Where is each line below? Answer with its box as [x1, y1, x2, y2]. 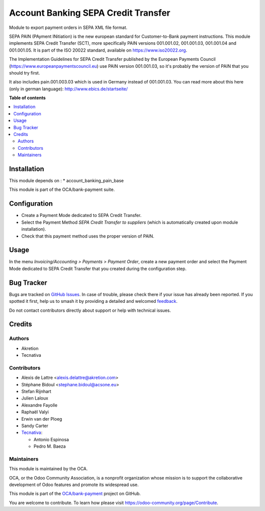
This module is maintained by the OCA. [9, 466, 88, 472]
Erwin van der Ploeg [21, 416, 62, 422]
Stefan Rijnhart [21, 388, 52, 395]
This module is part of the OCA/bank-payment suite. [9, 187, 115, 192]
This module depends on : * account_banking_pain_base [9, 178, 124, 184]
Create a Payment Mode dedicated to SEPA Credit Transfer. [21, 213, 142, 218]
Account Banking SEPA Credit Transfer [9, 7, 170, 18]
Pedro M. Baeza [33, 443, 66, 449]
